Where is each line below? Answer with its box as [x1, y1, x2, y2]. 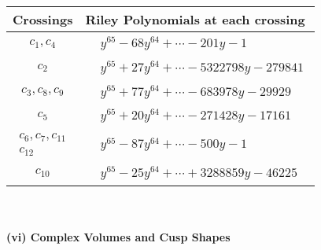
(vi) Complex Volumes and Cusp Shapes [6, 229, 231, 245]
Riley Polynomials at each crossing [85, 10, 305, 28]
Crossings [13, 10, 73, 28]
